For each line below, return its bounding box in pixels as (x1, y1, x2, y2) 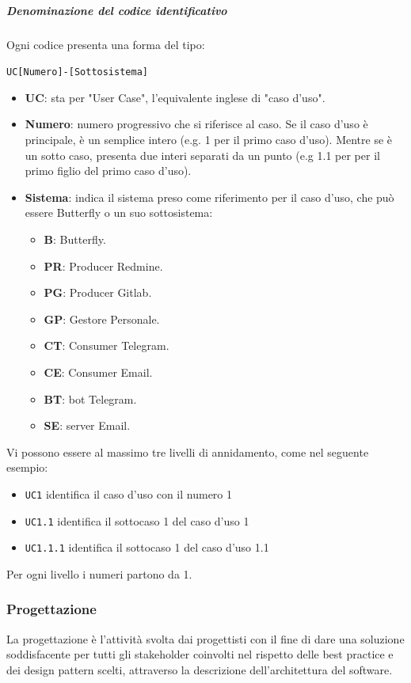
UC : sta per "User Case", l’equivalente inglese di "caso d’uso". (25, 89, 325, 105)
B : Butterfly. (44, 230, 106, 247)
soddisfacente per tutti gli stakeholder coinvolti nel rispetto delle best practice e (6, 646, 394, 662)
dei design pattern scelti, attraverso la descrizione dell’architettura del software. (6, 661, 393, 677)
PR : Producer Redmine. (44, 257, 163, 274)
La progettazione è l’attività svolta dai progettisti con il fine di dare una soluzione (6, 630, 405, 647)
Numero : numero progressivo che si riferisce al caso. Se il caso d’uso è (25, 116, 368, 132)
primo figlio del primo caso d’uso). (25, 162, 192, 179)
